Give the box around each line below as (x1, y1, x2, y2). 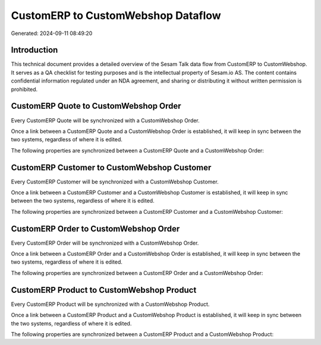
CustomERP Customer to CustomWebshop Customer (11, 162, 212, 172)
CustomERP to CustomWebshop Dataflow (11, 9, 221, 22)
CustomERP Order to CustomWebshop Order (11, 223, 180, 234)
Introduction (11, 45, 58, 55)
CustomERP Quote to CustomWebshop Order (11, 101, 181, 111)
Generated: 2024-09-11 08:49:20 (11, 30, 93, 37)
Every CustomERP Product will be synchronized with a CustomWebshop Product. (11, 300, 210, 308)
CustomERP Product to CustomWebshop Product (11, 285, 197, 295)
